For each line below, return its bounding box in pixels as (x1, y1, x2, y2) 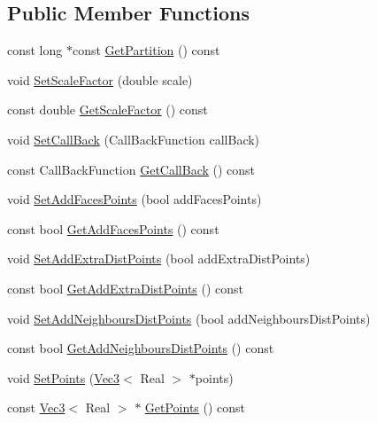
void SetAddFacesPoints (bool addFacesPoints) (7, 190, 262, 208)
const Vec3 (7, 398, 65, 417)
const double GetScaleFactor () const (7, 100, 208, 119)
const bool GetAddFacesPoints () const (7, 219, 219, 238)
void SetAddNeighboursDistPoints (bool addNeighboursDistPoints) (7, 309, 371, 327)
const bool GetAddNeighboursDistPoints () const (7, 339, 274, 357)
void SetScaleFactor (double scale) (7, 70, 193, 89)
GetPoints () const (144, 398, 246, 417)
